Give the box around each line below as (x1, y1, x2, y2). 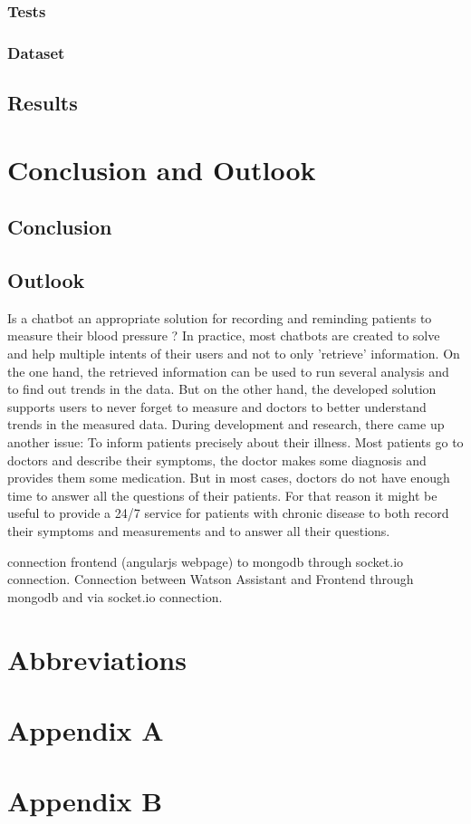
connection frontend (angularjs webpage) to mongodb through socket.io (7, 551, 404, 570)
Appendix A (7, 711, 164, 748)
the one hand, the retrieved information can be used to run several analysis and (7, 361, 449, 380)
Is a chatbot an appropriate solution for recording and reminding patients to (7, 308, 432, 327)
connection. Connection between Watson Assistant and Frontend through (7, 570, 414, 589)
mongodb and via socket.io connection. (7, 587, 223, 606)
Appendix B (7, 782, 163, 819)
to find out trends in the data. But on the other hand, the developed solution (7, 379, 437, 398)
